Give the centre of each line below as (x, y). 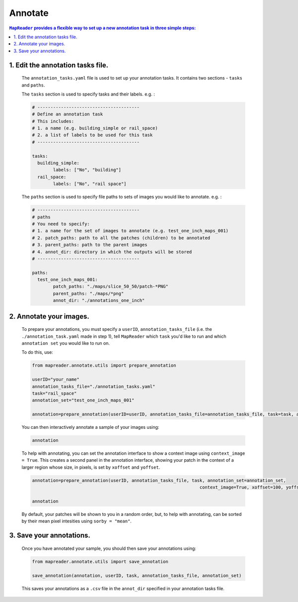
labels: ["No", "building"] (87, 170)
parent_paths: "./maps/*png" (88, 293)
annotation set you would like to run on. (66, 343)
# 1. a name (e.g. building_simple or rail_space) (95, 128)
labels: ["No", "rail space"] (90, 184)
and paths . (33, 85)
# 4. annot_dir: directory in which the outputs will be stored (112, 252)
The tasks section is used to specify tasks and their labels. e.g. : (88, 94)
